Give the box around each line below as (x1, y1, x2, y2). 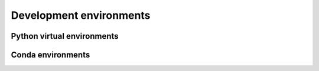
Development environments (11, 9, 151, 22)
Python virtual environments (11, 31, 119, 41)
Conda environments (11, 50, 90, 60)
